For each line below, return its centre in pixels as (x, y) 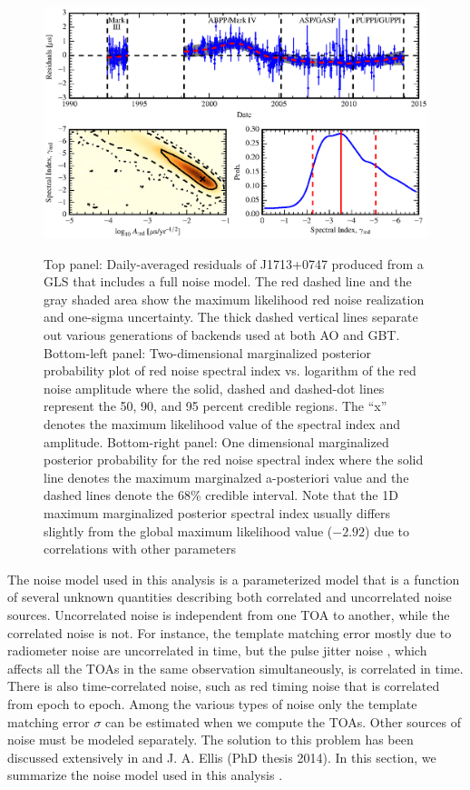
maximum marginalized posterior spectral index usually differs (217, 512)
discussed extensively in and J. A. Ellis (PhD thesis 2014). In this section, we (222, 757)
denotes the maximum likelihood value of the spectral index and (222, 424)
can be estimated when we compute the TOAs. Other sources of (283, 721)
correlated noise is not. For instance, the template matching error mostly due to (230, 632)
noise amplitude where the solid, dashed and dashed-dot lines (214, 388)
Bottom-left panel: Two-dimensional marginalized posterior (207, 352)
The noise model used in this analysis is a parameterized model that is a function (234, 579)
